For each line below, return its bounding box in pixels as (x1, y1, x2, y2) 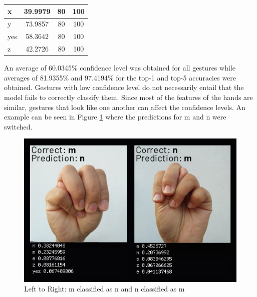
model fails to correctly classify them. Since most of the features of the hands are (4, 91, 253, 102)
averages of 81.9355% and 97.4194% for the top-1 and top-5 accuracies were (4, 72, 236, 82)
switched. (4, 121, 33, 131)
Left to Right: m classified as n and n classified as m (24, 283, 185, 294)
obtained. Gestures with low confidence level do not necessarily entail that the (4, 82, 244, 92)
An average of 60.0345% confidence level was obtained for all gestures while (4, 62, 235, 73)
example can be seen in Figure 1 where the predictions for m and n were (4, 111, 226, 122)
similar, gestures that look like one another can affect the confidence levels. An (4, 101, 245, 112)
